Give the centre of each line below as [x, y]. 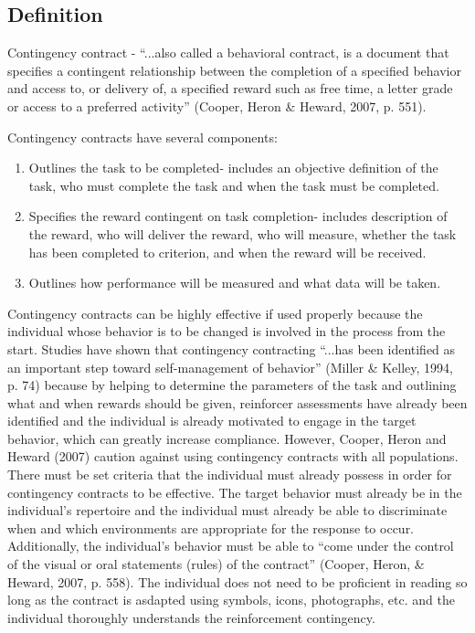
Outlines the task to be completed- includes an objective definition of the [233, 168]
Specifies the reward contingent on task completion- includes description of [238, 216]
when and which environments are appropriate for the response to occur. [211, 527]
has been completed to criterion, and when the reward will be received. [227, 252]
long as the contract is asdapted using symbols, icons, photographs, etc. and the [231, 600]
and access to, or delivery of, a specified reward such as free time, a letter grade [230, 88]
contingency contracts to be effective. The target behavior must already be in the [235, 492]
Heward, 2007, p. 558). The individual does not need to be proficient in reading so [237, 581]
